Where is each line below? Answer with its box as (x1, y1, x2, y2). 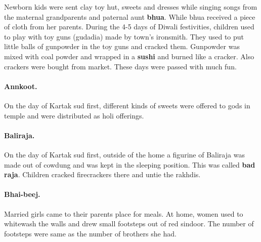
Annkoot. (4, 80, 37, 91)
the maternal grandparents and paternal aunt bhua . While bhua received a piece (4, 11, 255, 22)
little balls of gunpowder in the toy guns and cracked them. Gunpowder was (4, 41, 240, 52)
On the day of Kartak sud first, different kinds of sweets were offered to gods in (4, 100, 250, 110)
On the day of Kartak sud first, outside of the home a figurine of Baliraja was (4, 149, 245, 159)
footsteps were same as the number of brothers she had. (4, 228, 177, 238)
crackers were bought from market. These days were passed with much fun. (4, 61, 237, 71)
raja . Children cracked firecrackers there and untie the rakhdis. (4, 169, 201, 180)
